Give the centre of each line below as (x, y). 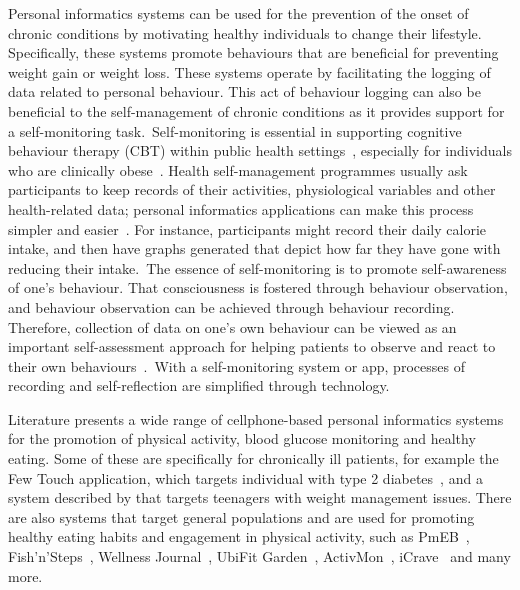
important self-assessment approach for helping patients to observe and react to (252, 346)
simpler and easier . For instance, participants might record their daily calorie (247, 228)
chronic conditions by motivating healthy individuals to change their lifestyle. (245, 32)
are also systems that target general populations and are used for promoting (241, 516)
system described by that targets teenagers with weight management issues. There (260, 497)
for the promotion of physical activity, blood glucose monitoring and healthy (242, 438)
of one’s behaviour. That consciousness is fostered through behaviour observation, (258, 287)
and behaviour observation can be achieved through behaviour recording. (231, 306)
